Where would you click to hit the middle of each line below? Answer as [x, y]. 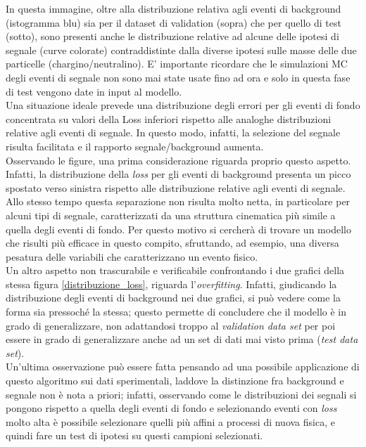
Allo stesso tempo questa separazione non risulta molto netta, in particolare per [178, 201]
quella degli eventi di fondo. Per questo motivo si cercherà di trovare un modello [178, 229]
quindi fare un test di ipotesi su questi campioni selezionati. [134, 435]
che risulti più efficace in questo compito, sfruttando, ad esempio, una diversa [172, 243]
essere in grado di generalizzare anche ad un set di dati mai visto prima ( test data [182, 339]
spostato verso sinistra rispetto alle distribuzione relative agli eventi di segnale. [176, 187]
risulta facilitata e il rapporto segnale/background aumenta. [135, 146]
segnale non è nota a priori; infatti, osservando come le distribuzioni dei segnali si [181, 394]
